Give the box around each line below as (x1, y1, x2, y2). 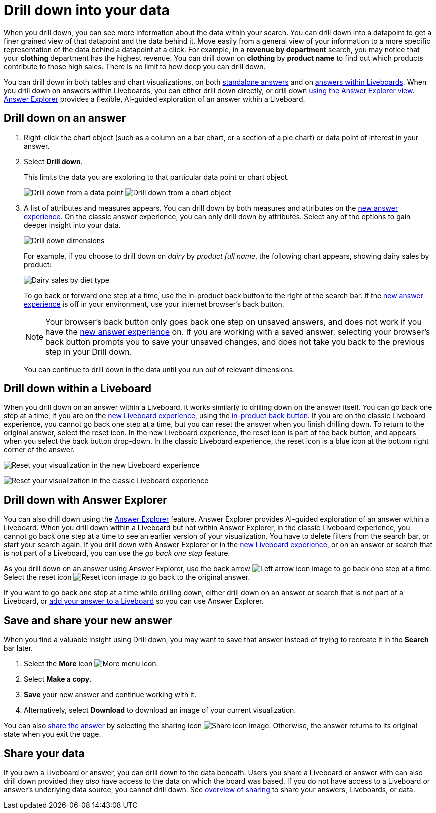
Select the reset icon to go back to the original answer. (4, 573, 250, 582)
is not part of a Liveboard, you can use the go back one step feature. (4, 549, 230, 558)
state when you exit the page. (4, 730, 101, 739)
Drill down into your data (4, 2, 170, 19)
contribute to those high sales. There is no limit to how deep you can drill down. (4, 62, 266, 71)
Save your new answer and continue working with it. (24, 690, 197, 699)
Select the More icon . (24, 659, 158, 668)
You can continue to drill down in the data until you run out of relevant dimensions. (24, 365, 295, 374)
